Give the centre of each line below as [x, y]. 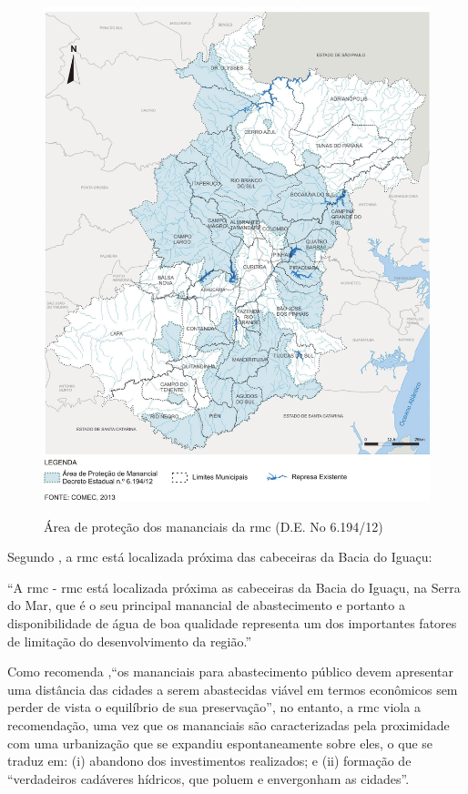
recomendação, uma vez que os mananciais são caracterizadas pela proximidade [229, 724]
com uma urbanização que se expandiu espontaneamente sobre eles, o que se [220, 743]
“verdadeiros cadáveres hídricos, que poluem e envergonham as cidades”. [209, 778]
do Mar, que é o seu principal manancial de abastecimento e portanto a [206, 605]
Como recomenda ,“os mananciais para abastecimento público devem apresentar [231, 672]
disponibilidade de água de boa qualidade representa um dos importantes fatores [232, 623]
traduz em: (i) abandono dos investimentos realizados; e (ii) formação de [209, 761]
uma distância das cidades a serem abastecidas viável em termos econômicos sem [233, 689]
